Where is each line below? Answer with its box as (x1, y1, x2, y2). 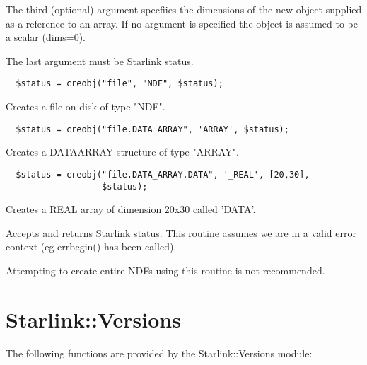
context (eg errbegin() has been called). (6, 239, 177, 254)
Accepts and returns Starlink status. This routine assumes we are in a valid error (6, 225, 356, 240)
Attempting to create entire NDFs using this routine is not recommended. (6, 262, 325, 277)
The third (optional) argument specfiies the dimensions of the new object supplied (6, 2, 362, 16)
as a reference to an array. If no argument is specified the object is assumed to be (6, 16, 358, 30)
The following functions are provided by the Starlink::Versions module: (6, 345, 313, 360)
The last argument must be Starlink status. (6, 53, 194, 68)
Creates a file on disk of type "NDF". (6, 99, 165, 114)
